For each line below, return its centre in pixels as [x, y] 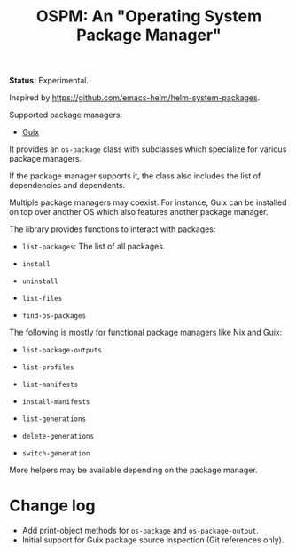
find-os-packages [54, 316]
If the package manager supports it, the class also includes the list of [135, 176]
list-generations [54, 419]
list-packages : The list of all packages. [93, 247]
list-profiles [48, 368]
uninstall [40, 281]
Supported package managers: [66, 115]
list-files [42, 299]
